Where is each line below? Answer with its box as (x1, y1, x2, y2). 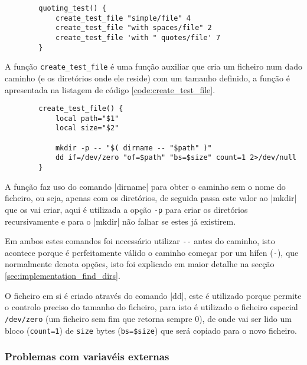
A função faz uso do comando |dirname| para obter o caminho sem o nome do (5, 180, 286, 192)
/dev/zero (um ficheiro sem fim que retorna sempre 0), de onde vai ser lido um (5, 312, 292, 324)
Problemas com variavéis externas (5, 349, 169, 364)
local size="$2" (55, 124, 119, 133)
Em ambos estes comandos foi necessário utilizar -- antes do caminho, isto (5, 235, 275, 247)
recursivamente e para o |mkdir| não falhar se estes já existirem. (5, 215, 236, 227)
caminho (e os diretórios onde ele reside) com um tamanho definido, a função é (5, 71, 290, 84)
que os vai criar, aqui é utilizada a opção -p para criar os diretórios (5, 203, 248, 215)
